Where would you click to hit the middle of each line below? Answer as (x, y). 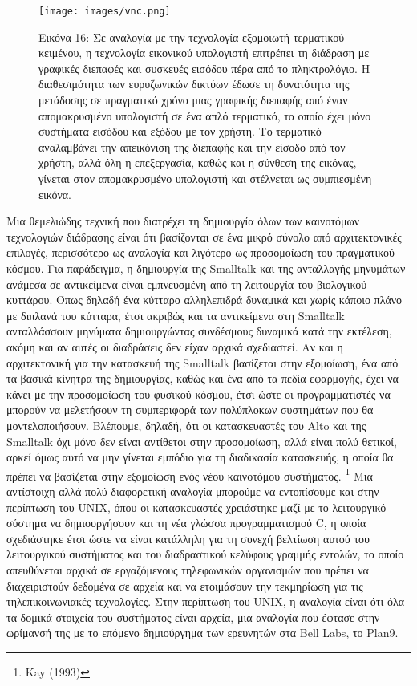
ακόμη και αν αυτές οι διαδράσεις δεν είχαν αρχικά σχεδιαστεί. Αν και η (175, 346)
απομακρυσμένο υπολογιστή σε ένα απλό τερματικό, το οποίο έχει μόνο (205, 115)
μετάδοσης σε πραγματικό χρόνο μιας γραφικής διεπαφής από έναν (193, 100)
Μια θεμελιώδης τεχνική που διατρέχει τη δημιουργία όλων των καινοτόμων (183, 221)
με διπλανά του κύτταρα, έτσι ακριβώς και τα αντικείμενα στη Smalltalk (176, 315)
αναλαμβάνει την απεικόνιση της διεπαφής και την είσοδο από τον (192, 146)
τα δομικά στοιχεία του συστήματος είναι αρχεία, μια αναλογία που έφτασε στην (193, 617)
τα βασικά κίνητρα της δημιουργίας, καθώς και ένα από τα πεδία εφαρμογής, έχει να (202, 378)
